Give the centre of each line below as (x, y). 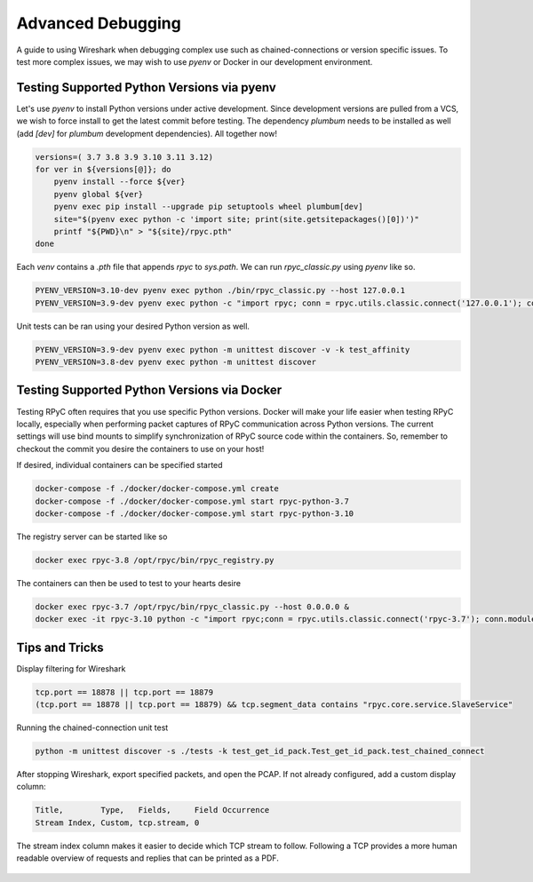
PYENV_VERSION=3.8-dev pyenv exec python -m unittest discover (176, 362)
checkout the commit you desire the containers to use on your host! (140, 449)
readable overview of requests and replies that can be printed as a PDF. (147, 858)
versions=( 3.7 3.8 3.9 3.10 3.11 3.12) (124, 157)
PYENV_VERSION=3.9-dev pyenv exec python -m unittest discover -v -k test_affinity (223, 350)
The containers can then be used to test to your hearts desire (129, 583)
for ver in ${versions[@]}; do (103, 169)
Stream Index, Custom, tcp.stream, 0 (117, 822)
